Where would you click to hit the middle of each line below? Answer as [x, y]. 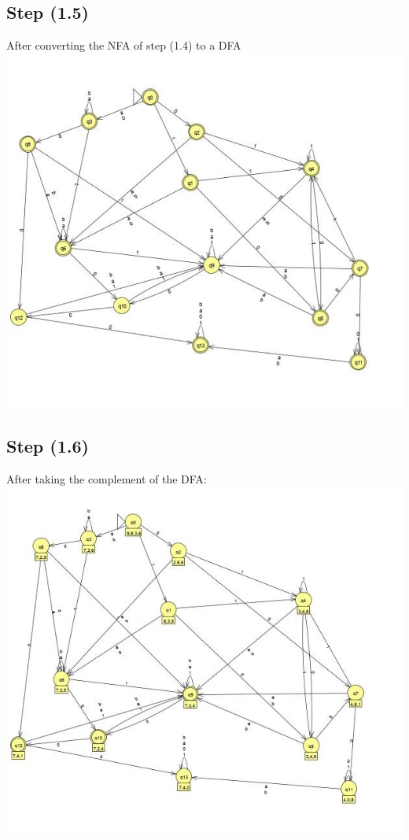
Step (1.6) [48, 446]
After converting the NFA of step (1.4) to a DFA [124, 45]
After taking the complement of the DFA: [107, 479]
